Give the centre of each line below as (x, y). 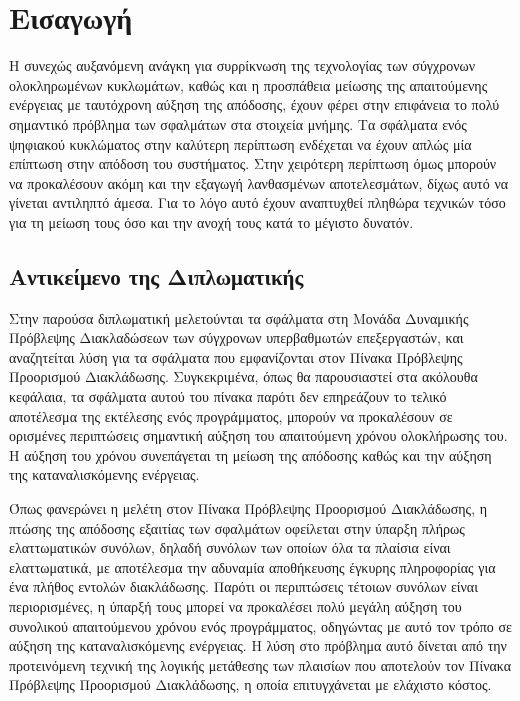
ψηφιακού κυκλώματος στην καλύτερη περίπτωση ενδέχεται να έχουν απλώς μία (240, 143)
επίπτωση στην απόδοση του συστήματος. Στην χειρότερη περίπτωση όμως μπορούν (253, 163)
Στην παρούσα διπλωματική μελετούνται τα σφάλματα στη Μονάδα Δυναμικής (239, 317)
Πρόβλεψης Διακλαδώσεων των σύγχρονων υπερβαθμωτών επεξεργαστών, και (236, 337)
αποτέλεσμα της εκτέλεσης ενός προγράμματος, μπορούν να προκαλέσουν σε (231, 415)
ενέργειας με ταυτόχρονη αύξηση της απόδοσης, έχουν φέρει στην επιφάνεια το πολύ (254, 104)
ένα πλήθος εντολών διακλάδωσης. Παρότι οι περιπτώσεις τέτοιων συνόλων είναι (243, 586)
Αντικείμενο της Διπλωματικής (156, 275)
